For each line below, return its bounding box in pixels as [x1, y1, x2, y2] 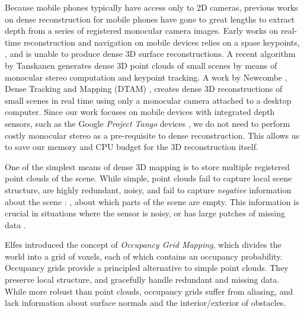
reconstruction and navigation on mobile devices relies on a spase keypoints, [23, 36, 300, 48]
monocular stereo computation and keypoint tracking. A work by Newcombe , [5, 71, 287, 83]
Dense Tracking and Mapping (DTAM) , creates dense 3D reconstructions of [5, 82, 283, 95]
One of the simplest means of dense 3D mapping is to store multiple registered [5, 160, 290, 173]
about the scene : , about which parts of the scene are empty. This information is [5, 195, 299, 207]
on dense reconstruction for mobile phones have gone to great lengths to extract [5, 12, 295, 25]
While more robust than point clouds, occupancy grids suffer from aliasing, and [5, 285, 293, 297]
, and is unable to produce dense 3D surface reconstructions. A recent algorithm [5, 47, 296, 60]
